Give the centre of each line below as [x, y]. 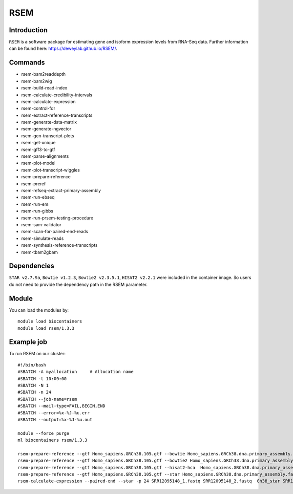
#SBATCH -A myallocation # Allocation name [76, 372]
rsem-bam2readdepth [43, 74]
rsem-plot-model [38, 163]
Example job [28, 342]
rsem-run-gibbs [37, 211]
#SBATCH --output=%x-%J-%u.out [55, 419]
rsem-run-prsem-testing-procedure [57, 218]
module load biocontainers [50, 322]
